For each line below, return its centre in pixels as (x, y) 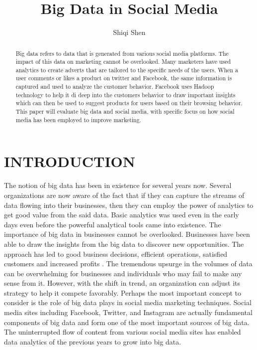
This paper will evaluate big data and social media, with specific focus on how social (125, 111)
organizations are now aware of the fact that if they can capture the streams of (124, 195)
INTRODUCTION (70, 161)
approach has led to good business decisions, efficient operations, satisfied (116, 254)
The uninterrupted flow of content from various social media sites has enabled (123, 332)
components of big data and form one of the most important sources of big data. (127, 322)
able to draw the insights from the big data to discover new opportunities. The (124, 244)
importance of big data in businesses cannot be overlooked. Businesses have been (127, 234)
